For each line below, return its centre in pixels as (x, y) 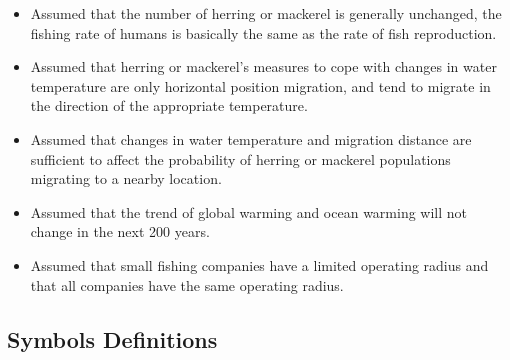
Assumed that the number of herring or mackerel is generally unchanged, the (266, 13)
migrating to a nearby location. (126, 178)
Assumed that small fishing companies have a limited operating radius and (259, 264)
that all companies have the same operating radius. (187, 284)
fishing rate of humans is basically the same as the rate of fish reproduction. (263, 32)
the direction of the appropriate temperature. (169, 105)
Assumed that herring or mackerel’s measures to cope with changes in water (263, 66)
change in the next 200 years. (120, 231)
